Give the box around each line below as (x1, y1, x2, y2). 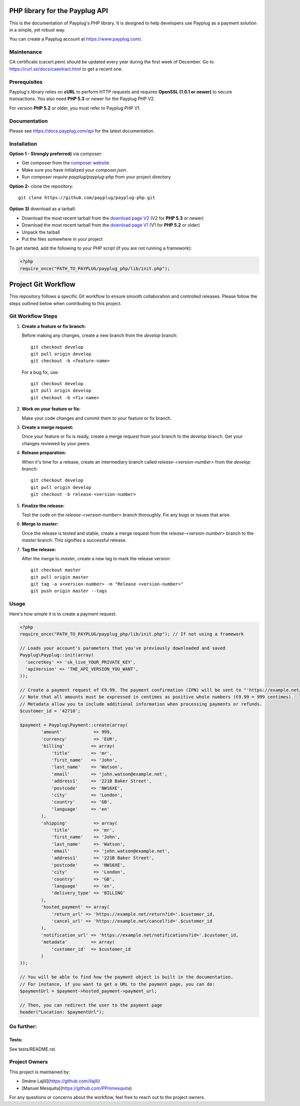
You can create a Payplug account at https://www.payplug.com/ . (9, 36, 142, 42)
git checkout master (30, 567, 81, 573)
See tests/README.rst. (9, 1046, 56, 1052)
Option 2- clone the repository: (9, 183, 73, 189)
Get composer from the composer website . (21, 160, 111, 166)
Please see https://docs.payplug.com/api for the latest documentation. (9, 128, 155, 134)
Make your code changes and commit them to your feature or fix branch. (21, 415, 172, 421)
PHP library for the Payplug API (9, 7, 108, 15)
